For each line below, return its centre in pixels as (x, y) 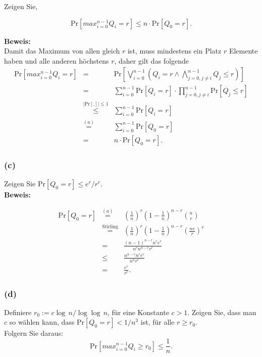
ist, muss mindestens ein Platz (174, 51)
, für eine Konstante (138, 312)
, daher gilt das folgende (152, 60)
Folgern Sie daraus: (34, 333)
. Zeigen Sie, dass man (222, 312)
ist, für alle (158, 322)
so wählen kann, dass (42, 322)
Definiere (18, 312)
